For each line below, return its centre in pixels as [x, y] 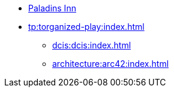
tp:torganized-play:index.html [86, 27]
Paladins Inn [52, 8]
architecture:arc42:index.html [111, 64]
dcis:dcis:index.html [92, 45]
